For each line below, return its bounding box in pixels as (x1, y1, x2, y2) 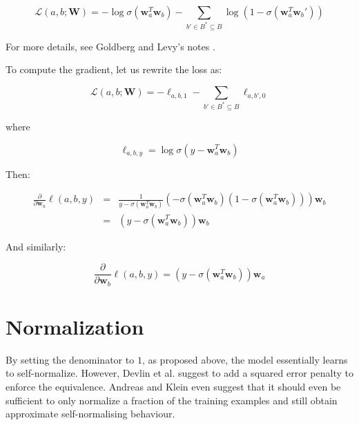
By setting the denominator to (6, 352, 135, 366)
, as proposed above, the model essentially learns (142, 352, 348, 366)
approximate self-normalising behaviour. (6, 406, 175, 421)
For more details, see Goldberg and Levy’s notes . (6, 39, 215, 53)
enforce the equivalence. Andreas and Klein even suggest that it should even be (6, 379, 341, 393)
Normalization (6, 312, 144, 340)
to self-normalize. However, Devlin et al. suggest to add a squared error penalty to (6, 366, 353, 380)
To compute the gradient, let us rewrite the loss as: (6, 62, 222, 77)
